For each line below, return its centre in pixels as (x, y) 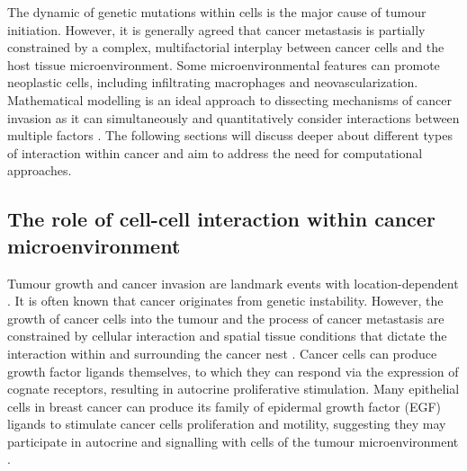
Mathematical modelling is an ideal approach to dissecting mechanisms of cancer (229, 99)
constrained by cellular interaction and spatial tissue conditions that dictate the (227, 336)
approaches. (40, 170)
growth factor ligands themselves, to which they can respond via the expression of (233, 371)
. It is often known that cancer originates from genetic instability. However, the (225, 301)
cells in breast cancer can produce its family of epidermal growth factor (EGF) (225, 406)
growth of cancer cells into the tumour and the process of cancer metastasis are (226, 318)
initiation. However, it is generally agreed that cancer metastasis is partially (216, 29)
